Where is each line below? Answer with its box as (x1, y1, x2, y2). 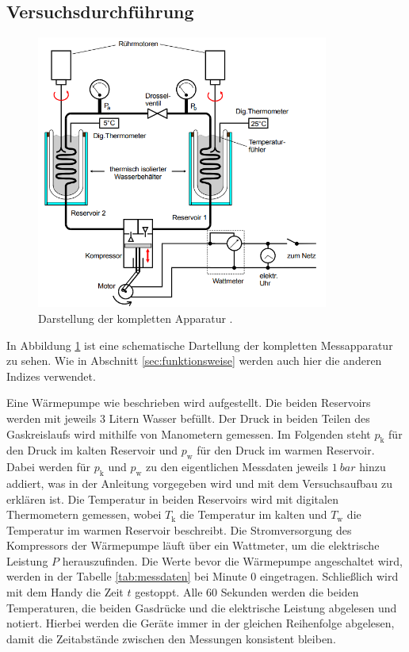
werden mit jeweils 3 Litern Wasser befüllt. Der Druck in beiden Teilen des (6, 409, 370, 426)
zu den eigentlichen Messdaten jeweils (146, 458, 329, 475)
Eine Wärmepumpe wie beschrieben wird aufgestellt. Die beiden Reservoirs (6, 394, 371, 411)
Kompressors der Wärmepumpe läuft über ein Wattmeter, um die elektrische (6, 537, 380, 554)
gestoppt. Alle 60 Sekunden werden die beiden (135, 584, 359, 600)
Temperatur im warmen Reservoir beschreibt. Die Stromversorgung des (6, 521, 352, 538)
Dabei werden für (6, 458, 91, 475)
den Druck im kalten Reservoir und (6, 442, 178, 458)
